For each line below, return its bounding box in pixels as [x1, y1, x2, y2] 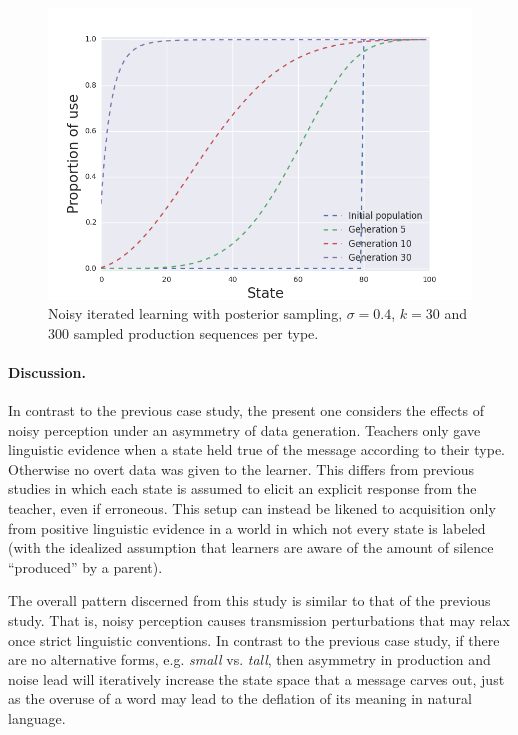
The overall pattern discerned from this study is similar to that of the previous [8, 590, 491, 611]
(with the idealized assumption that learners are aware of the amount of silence [8, 537, 494, 558]
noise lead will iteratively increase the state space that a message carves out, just [8, 668, 505, 689]
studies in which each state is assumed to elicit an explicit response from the [8, 478, 477, 499]
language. [8, 707, 66, 728]
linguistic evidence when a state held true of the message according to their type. [8, 439, 505, 460]
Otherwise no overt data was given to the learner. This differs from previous [8, 458, 475, 479]
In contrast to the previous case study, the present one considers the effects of [8, 400, 484, 421]
